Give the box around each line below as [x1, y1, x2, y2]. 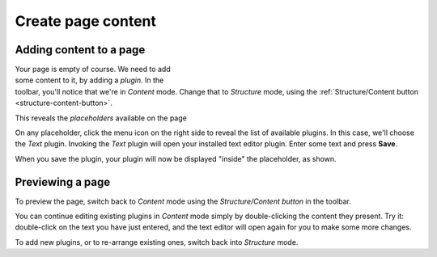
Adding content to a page [15, 43, 146, 57]
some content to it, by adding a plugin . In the [15, 75, 164, 85]
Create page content [15, 12, 157, 30]
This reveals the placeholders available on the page [15, 113, 188, 123]
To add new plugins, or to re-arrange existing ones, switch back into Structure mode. [15, 237, 299, 246]
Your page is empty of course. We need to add [15, 65, 171, 74]
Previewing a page [15, 175, 111, 189]
